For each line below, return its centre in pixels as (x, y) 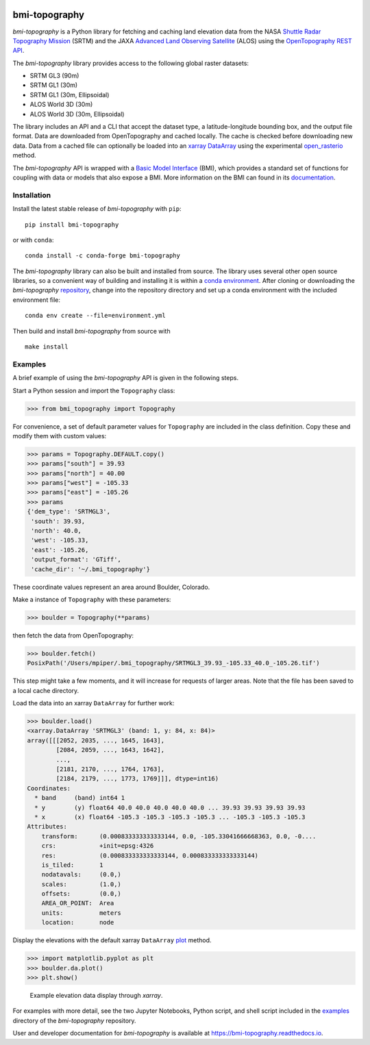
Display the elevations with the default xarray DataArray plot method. (112, 940)
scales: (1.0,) (81, 884)
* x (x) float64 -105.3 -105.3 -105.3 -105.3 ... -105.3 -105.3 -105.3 (170, 817)
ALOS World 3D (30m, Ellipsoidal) (77, 114)
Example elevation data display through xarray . (96, 995)
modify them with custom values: (60, 436)
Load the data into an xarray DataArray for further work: (94, 703)
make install (47, 347)
